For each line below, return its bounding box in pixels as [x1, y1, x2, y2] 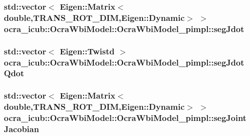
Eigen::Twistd [60, 45, 115, 57]
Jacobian [4, 123, 39, 135]
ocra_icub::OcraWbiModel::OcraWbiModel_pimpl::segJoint [4, 112, 247, 124]
